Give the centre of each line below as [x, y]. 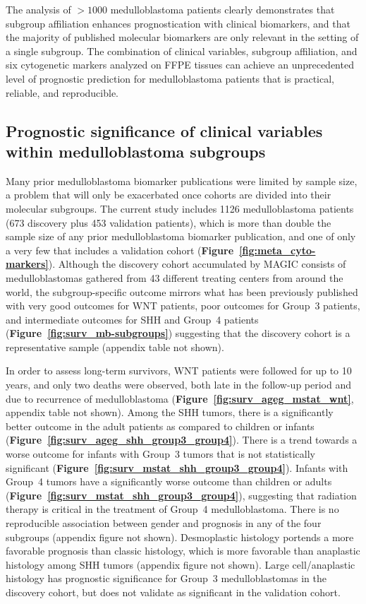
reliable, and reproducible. [62, 92]
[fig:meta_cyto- [277, 250]
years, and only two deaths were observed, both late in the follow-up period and [179, 385]
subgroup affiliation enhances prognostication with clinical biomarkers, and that [178, 23]
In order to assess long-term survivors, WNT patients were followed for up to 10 [179, 371]
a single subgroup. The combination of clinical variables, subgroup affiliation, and [182, 51]
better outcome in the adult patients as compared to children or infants [160, 426]
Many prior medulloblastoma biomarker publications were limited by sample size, [182, 180]
